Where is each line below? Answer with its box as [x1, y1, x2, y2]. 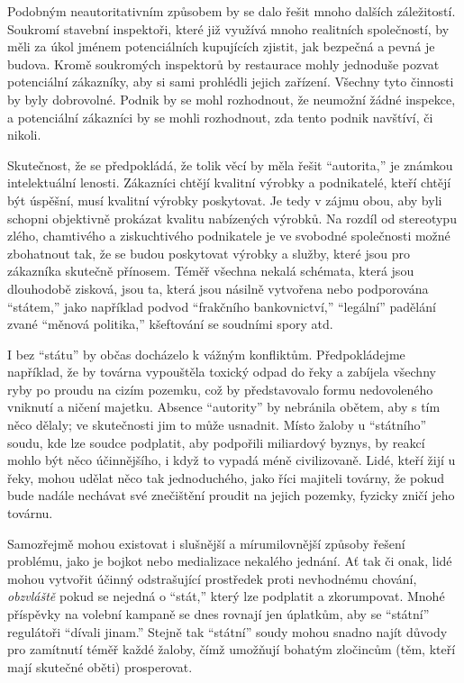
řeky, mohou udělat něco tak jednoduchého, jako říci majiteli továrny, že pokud [7, 468, 445, 487]
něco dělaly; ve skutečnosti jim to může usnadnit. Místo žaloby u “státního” [7, 415, 427, 434]
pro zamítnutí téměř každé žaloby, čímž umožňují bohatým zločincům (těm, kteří [7, 640, 456, 659]
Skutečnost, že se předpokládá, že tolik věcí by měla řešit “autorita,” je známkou [7, 155, 453, 174]
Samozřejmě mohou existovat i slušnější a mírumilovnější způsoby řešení [7, 533, 405, 552]
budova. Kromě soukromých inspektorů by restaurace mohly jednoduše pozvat [7, 54, 440, 73]
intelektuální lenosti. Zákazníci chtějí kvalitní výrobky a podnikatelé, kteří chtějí [7, 173, 451, 192]
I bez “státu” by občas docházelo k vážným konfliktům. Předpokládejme [7, 344, 405, 363]
